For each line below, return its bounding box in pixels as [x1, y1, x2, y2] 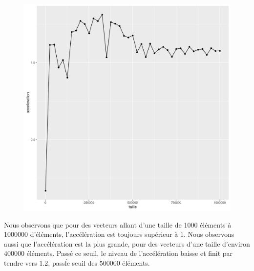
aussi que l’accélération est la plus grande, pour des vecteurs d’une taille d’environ [4, 238, 250, 249]
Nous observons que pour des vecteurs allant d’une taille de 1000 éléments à [4, 219, 232, 229]
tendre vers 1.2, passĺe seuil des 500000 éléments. [4, 257, 150, 268]
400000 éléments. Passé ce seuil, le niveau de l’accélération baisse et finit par [4, 248, 233, 258]
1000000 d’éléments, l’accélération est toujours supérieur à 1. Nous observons [4, 229, 234, 239]
